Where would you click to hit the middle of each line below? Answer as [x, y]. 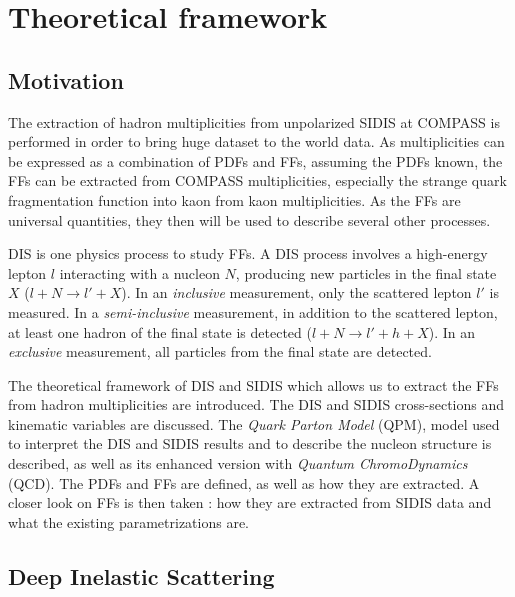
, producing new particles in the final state [366, 272]
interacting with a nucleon [139, 272]
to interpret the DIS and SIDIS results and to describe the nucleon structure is [250, 443]
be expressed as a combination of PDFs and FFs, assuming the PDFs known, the [255, 160]
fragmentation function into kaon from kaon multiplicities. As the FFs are [234, 199]
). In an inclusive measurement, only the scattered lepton [296, 292]
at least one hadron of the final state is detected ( [160, 331]
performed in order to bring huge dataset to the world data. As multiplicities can [256, 141]
